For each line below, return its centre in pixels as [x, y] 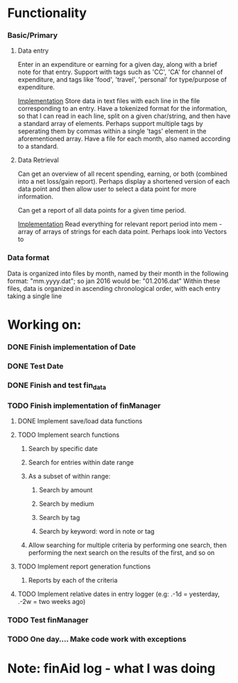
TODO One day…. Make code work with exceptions [97, 640]
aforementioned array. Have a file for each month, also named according [124, 139]
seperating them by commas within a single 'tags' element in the [112, 131]
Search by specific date [63, 449]
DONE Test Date [36, 366]
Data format [28, 258]
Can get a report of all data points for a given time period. [102, 211]
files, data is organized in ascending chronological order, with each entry [114, 288]
